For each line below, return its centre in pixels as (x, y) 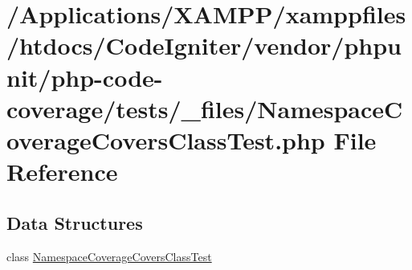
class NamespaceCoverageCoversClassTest (109, 256)
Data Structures (75, 222)
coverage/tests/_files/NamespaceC (205, 108)
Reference (62, 172)
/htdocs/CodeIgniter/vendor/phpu (204, 45)
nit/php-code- (85, 77)
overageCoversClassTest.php (166, 139)
